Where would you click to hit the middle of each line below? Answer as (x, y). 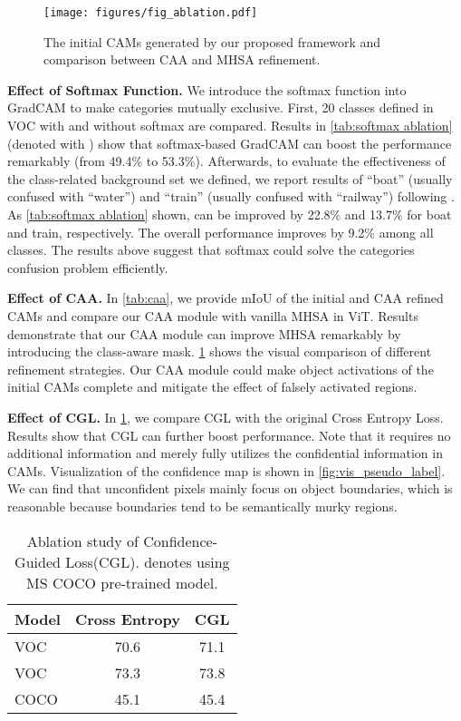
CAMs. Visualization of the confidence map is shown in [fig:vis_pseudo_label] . (226, 470)
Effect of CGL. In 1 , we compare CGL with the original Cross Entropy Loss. (226, 417)
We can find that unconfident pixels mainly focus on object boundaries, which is (230, 488)
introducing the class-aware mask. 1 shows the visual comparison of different (220, 351)
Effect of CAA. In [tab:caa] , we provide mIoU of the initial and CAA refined (226, 298)
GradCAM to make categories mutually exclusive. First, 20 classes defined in (221, 107)
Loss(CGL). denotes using (148, 561)
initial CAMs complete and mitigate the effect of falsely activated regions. (212, 387)
